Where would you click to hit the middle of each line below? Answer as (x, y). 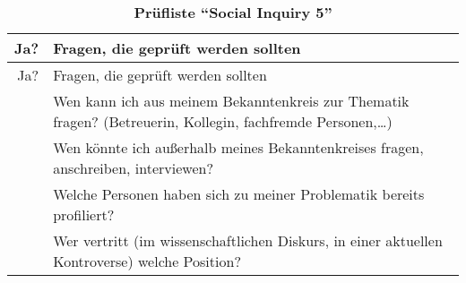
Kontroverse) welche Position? (147, 261)
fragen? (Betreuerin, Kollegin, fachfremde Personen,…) (223, 121)
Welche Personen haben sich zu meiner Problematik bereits (239, 194)
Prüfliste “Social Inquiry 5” (233, 12)
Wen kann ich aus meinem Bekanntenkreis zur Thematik (231, 101)
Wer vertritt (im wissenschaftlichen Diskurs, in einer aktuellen (248, 240)
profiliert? (84, 214)
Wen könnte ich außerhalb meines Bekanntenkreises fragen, (238, 147)
